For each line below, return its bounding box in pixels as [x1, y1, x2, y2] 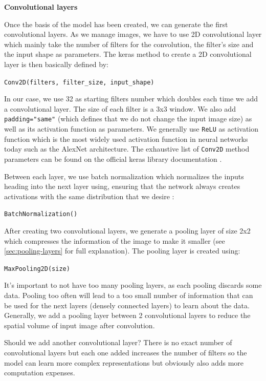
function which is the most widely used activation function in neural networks [4, 133, 248, 144]
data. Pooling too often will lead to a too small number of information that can [4, 290, 253, 301]
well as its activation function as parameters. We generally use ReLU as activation [4, 123, 259, 134]
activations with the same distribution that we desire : [4, 190, 174, 201]
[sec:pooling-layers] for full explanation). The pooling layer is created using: [4, 245, 240, 256]
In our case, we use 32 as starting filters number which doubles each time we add [4, 93, 258, 104]
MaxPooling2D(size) [4, 265, 70, 272]
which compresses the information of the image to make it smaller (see [4, 235, 225, 246]
